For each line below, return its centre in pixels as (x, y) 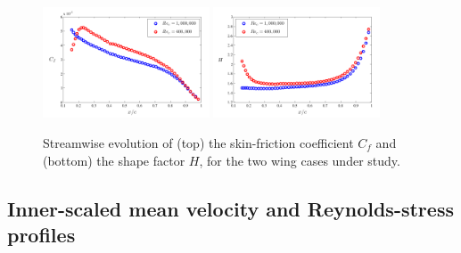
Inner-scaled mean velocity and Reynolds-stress (230, 208)
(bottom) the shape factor (114, 160)
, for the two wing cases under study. (300, 160)
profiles (41, 234)
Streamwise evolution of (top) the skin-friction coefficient (198, 142)
